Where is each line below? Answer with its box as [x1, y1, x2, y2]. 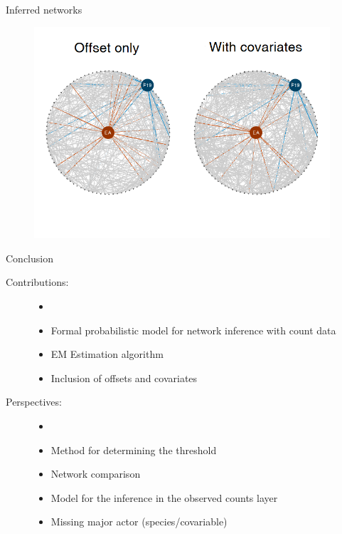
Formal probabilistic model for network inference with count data [50, 322, 336, 337]
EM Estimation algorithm [50, 346, 164, 361]
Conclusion [6, 250, 53, 265]
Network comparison [50, 466, 141, 481]
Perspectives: [6, 394, 62, 409]
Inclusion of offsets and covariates [50, 370, 198, 385]
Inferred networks [6, 2, 82, 16]
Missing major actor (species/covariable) [50, 514, 228, 529]
